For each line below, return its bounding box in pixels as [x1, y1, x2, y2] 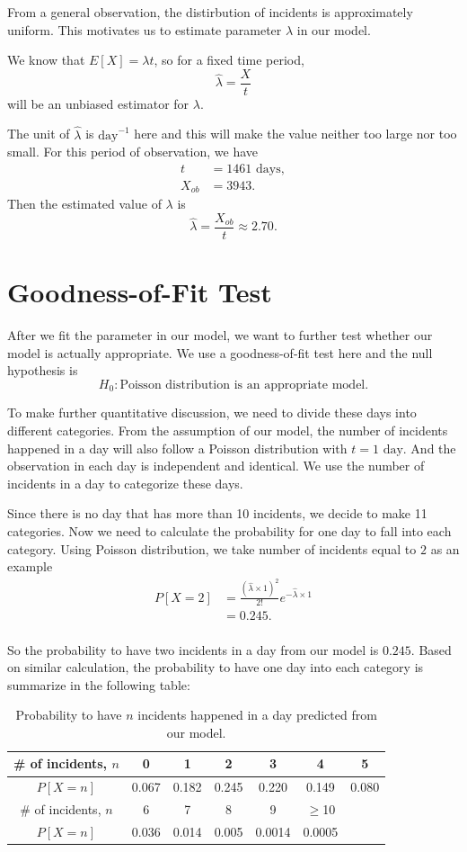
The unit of [7, 124, 70, 143]
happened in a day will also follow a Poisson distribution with [7, 438, 348, 457]
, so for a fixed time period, [154, 50, 304, 69]
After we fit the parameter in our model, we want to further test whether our [7, 326, 433, 345]
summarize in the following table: [7, 675, 190, 694]
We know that [7, 50, 85, 69]
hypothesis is [7, 361, 78, 380]
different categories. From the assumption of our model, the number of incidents [7, 420, 448, 439]
